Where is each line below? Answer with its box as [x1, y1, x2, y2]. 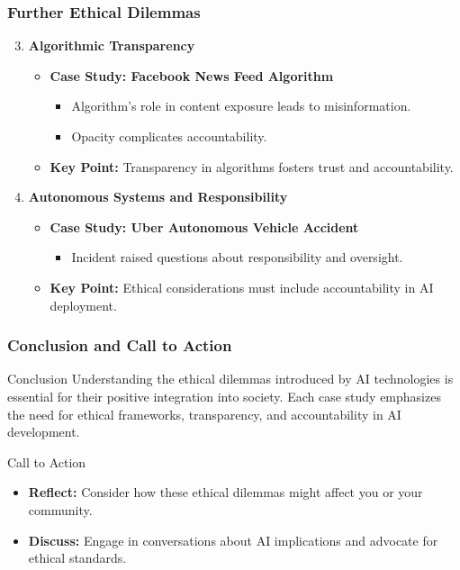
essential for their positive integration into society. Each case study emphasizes [7, 386, 441, 405]
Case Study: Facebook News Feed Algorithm [50, 66, 334, 85]
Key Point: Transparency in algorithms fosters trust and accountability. [50, 157, 454, 176]
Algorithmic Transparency [28, 36, 195, 55]
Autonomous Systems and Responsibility [28, 187, 288, 206]
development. [7, 422, 80, 441]
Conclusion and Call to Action [7, 334, 232, 357]
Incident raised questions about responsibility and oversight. [71, 248, 403, 267]
